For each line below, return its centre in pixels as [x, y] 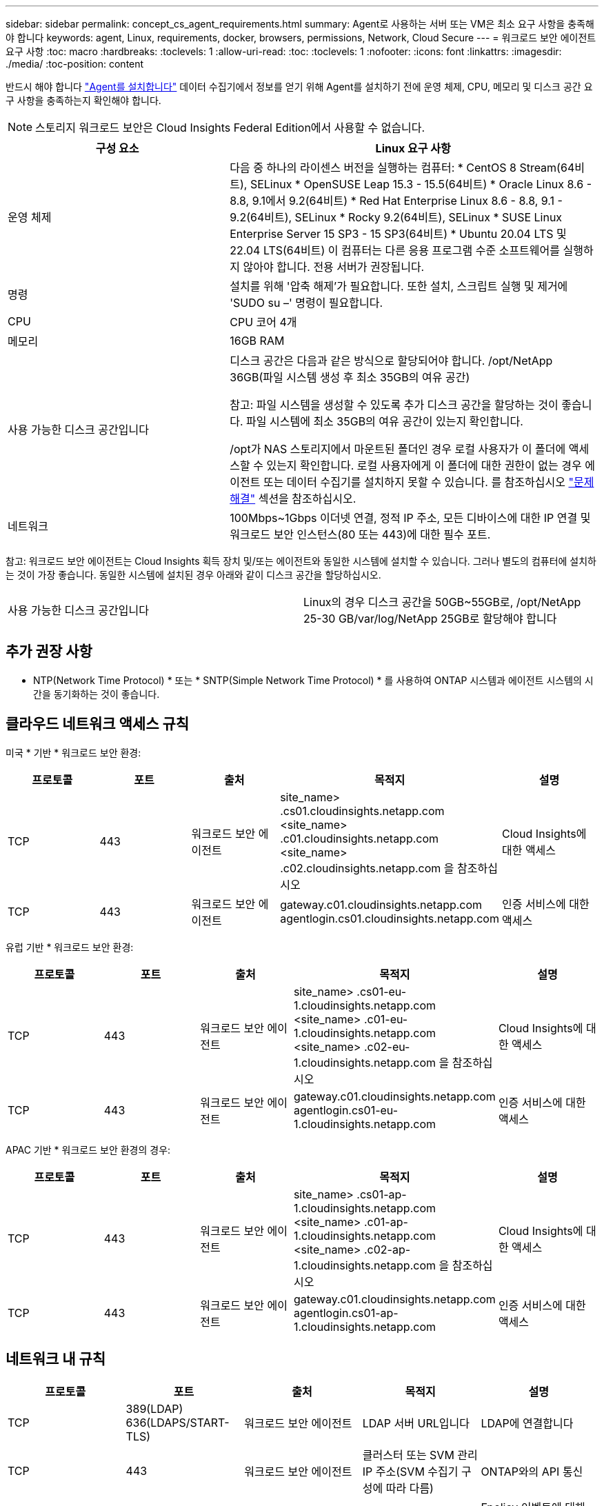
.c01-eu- [386, 1019]
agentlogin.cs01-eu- [346, 1110]
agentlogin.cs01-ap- [346, 1313]
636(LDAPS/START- [178, 1422]
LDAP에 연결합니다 [527, 1423]
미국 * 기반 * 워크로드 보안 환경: [73, 752]
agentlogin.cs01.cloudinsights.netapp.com [390, 918]
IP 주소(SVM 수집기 [410, 1471]
